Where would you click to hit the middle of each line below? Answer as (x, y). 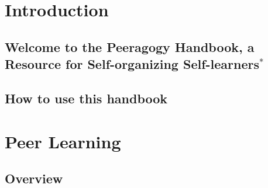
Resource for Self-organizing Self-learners (132, 64)
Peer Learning (63, 141)
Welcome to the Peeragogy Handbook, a (130, 46)
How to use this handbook (86, 98)
